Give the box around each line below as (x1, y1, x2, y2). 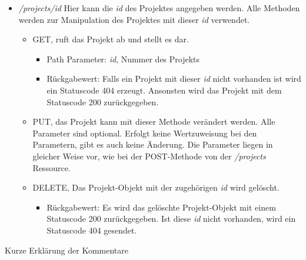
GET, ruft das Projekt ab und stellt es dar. (32, 33, 189, 45)
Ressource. (32, 161, 71, 174)
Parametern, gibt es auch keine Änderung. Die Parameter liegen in (32, 138, 273, 151)
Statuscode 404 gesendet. (46, 224, 137, 236)
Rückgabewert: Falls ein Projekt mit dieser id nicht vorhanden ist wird (46, 72, 301, 85)
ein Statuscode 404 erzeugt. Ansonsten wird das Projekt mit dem (46, 84, 282, 96)
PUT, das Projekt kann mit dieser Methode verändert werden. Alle (32, 115, 275, 128)
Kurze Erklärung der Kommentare (5, 244, 129, 256)
